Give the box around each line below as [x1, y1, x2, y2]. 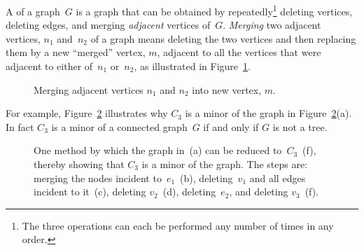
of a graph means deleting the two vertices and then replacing [90, 31, 356, 46]
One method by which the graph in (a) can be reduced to [34, 143, 282, 158]
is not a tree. [272, 119, 328, 134]
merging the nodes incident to [34, 170, 162, 185]
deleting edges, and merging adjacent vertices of [6, 18, 211, 32]
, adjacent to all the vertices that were [157, 45, 321, 60]
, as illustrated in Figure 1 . [134, 59, 251, 74]
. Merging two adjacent [223, 18, 321, 32]
